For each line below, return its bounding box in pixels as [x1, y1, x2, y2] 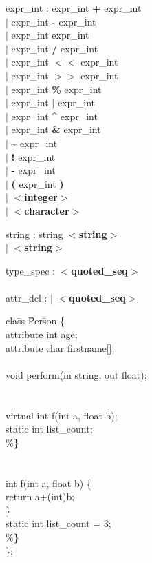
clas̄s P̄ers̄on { [6, 313, 65, 328]
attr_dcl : [6, 290, 47, 304]
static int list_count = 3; [6, 516, 111, 531]
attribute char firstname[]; [6, 340, 115, 355]
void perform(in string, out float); [6, 367, 147, 382]
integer [24, 190, 58, 204]
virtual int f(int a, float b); [6, 408, 118, 422]
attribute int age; [6, 327, 78, 342]
